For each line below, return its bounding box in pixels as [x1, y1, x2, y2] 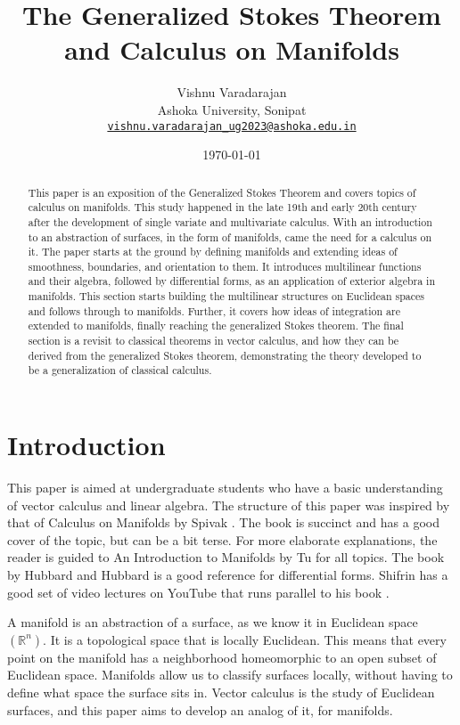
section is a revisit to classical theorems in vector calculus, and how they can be [28, 333, 399, 348]
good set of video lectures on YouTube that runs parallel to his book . [7, 582, 390, 601]
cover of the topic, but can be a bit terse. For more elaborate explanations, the [7, 530, 438, 549]
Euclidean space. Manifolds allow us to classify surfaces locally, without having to [7, 665, 453, 684]
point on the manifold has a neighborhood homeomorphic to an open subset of [7, 648, 437, 666]
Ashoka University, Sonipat [157, 100, 307, 118]
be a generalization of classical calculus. [28, 362, 212, 378]
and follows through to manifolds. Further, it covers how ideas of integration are [28, 303, 400, 318]
